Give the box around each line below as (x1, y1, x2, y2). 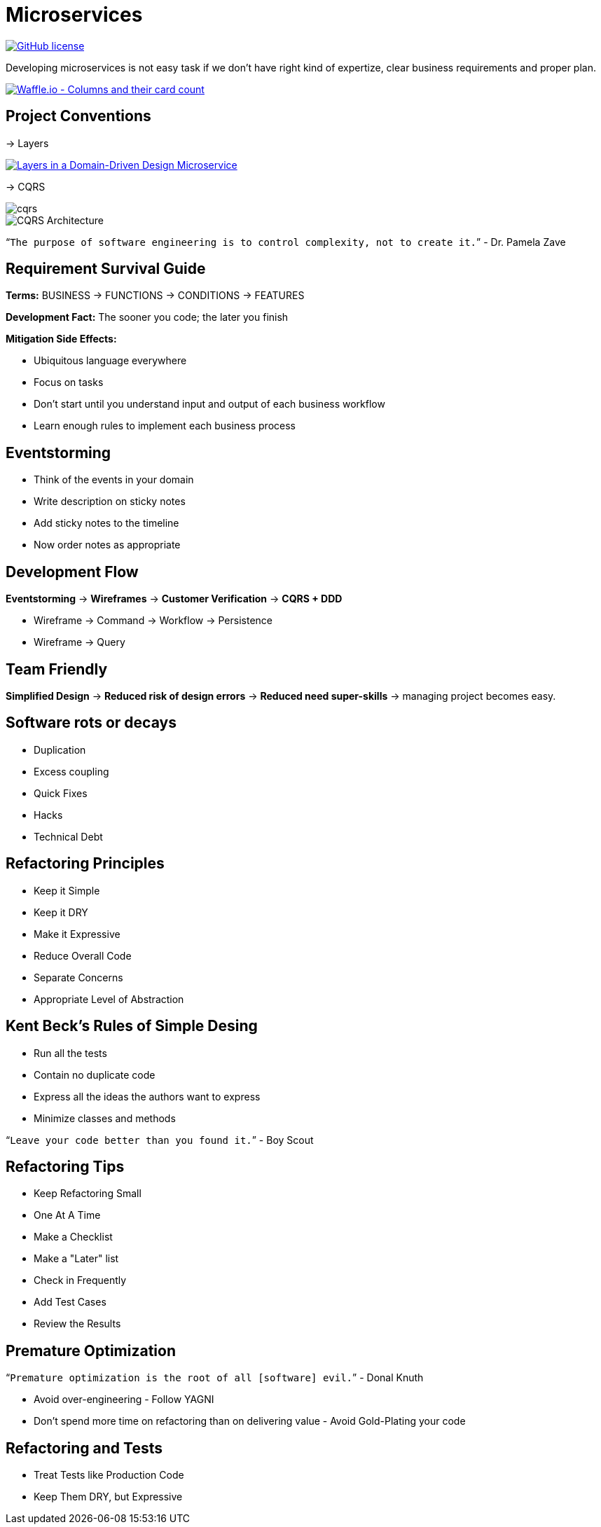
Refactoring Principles (6, 855, 165, 873)
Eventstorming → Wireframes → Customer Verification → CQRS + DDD (6, 593, 343, 605)
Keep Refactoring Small (34, 1187, 141, 1200)
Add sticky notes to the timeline (34, 517, 179, 530)
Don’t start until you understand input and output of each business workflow (34, 398, 385, 410)
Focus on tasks (34, 376, 104, 389)
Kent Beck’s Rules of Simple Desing (6, 1017, 258, 1035)
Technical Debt (34, 830, 103, 843)
